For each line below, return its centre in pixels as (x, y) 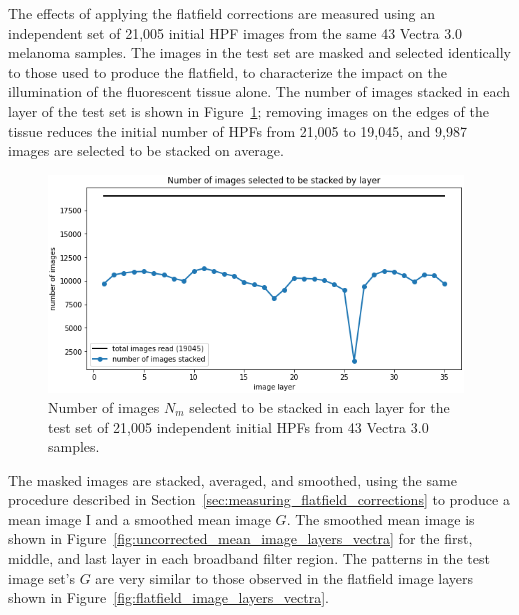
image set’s (42, 577)
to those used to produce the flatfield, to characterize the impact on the (227, 71)
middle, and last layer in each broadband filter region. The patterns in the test (249, 558)
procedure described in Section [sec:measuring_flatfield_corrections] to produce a (259, 499)
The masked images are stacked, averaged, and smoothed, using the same (232, 479)
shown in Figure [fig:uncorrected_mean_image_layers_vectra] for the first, (240, 538)
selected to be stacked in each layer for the (319, 406)
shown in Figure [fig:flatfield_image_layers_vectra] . (168, 597)
